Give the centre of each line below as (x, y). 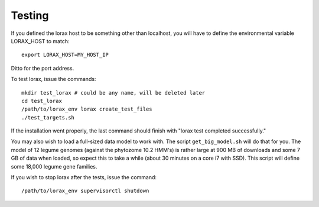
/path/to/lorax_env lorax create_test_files (87, 109)
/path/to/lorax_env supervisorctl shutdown (85, 191)
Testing (30, 15)
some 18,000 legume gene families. (54, 166)
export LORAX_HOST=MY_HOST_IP (65, 55)
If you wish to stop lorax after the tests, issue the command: (84, 177)
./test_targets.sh (48, 117)
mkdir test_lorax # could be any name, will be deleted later (113, 93)
